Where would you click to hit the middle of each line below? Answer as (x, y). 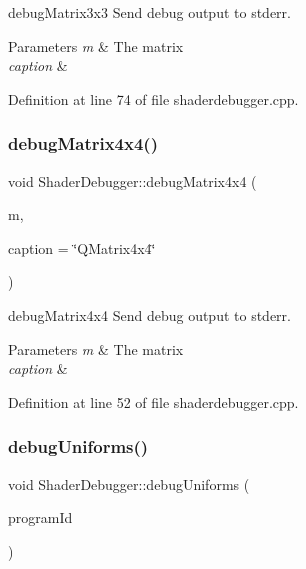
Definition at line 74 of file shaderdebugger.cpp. (153, 98)
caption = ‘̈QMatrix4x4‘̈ (82, 247)
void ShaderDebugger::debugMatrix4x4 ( (132, 180)
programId (40, 517)
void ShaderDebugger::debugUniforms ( (129, 483)
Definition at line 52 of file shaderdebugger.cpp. (153, 401)
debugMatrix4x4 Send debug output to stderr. (149, 314)
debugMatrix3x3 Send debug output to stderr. (149, 12)
